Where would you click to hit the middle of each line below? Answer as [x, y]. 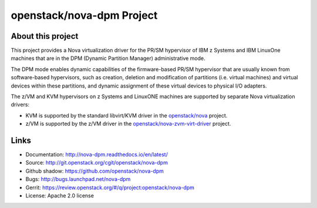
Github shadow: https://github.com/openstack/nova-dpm [95, 171]
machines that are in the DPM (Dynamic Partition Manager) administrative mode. [108, 58]
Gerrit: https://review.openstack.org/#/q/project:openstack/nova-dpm [110, 187]
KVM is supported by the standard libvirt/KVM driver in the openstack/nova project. [127, 115]
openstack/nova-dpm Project [84, 15]
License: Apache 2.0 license [60, 196]
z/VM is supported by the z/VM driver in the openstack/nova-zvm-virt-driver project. [128, 124]
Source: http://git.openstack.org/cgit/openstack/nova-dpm [97, 163]
